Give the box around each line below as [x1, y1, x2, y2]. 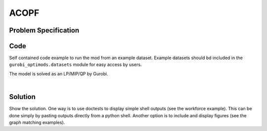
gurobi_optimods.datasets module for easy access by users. [9, 62, 142, 67]
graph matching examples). [9, 119, 65, 125]
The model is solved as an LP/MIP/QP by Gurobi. [9, 70, 108, 76]
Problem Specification [9, 26, 79, 34]
